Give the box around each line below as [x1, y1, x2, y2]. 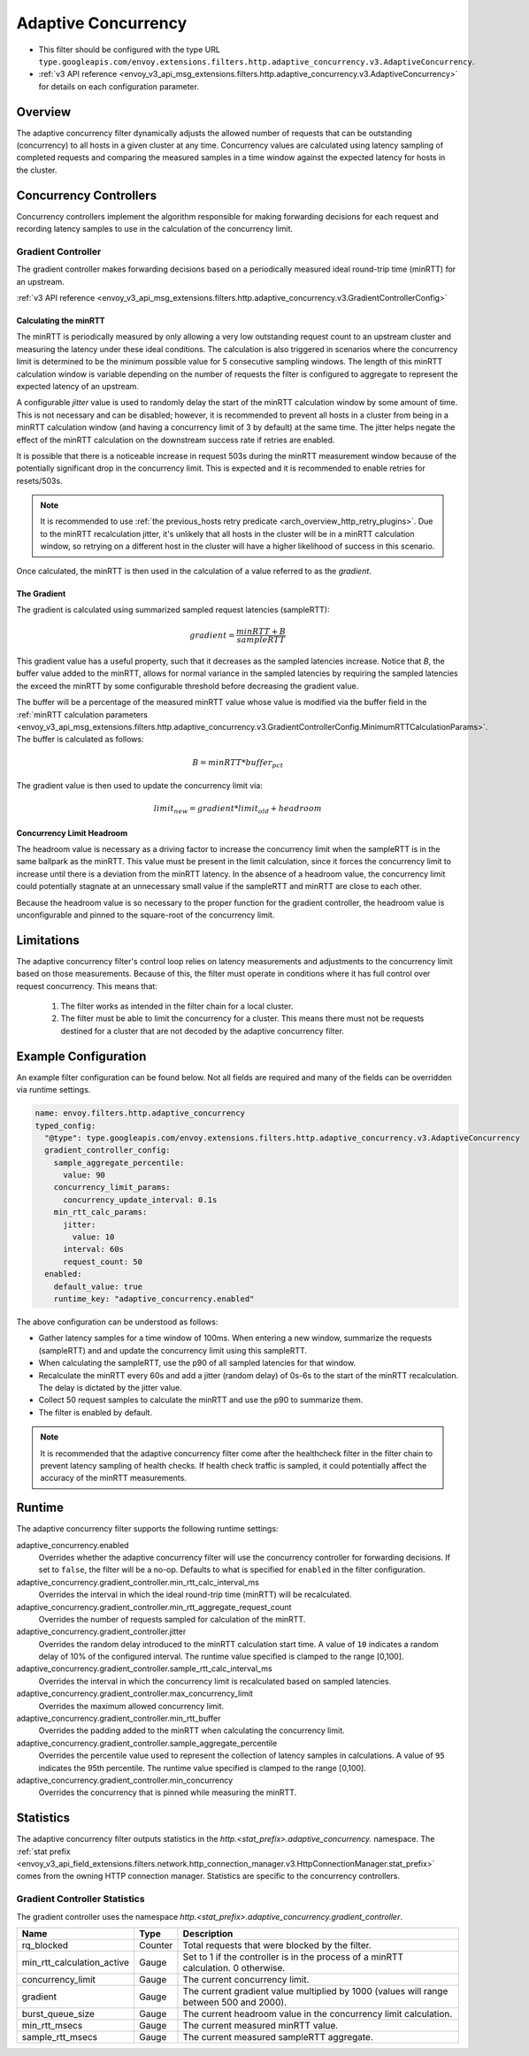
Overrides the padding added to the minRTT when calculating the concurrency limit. [38, 1725, 345, 1736]
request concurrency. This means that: [16, 980, 158, 991]
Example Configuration [16, 1048, 147, 1063]
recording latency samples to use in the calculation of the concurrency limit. [16, 224, 294, 234]
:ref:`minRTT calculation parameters [16, 709, 148, 720]
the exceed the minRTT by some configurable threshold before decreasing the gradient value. [16, 680, 359, 691]
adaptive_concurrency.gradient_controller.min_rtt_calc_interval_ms [16, 1577, 260, 1587]
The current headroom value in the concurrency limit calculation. [182, 2008, 453, 2020]
